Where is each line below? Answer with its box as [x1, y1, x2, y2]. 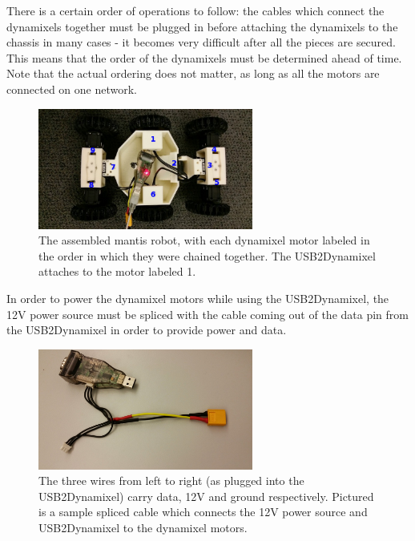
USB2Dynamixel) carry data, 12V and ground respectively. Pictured [38, 487, 374, 504]
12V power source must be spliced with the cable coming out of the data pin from [6, 305, 409, 322]
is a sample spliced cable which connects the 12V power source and [38, 503, 368, 520]
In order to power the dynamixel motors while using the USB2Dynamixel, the [6, 289, 389, 306]
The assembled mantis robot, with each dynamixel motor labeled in [38, 232, 370, 248]
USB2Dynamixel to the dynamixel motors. [38, 519, 248, 536]
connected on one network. [6, 80, 137, 97]
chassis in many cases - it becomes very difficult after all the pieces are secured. [6, 34, 396, 50]
